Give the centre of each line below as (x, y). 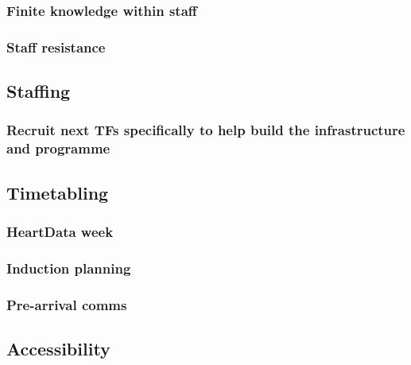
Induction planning (69, 268)
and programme (58, 148)
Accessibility (58, 348)
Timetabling (58, 192)
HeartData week (60, 231)
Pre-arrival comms (67, 304)
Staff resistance (56, 47)
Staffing (39, 91)
